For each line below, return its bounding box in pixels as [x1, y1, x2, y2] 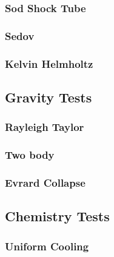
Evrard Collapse [5, 175, 85, 190]
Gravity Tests [5, 87, 92, 106]
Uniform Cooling [5, 238, 89, 253]
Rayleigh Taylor [5, 119, 84, 135]
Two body [5, 147, 55, 162]
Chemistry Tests [5, 207, 110, 225]
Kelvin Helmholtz [5, 56, 93, 71]
